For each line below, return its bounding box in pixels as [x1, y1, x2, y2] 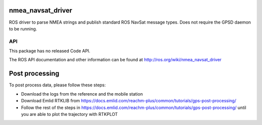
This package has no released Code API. [9, 48, 91, 54]
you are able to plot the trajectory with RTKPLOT [21, 111, 118, 117]
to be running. [9, 26, 37, 31]
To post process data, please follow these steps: [9, 82, 106, 88]
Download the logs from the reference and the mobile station [21, 91, 143, 97]
